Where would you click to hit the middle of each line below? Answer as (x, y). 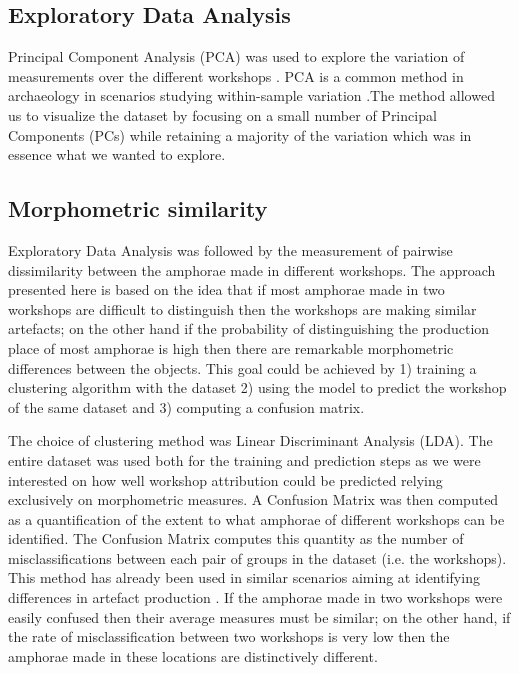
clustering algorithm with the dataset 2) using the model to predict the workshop (257, 387)
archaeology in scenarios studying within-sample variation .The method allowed (251, 95)
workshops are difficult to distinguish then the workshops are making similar (242, 308)
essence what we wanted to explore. (117, 154)
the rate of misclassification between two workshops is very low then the (229, 636)
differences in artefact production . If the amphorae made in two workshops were (255, 597)
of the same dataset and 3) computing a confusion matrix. (186, 406)
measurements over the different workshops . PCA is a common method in (236, 75)
